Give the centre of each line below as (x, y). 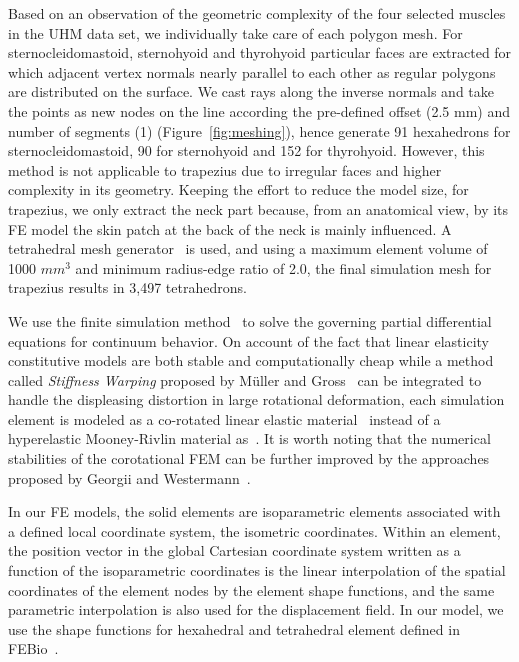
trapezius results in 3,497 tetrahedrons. (127, 287)
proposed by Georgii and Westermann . (129, 477)
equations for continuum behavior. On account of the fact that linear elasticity (248, 340)
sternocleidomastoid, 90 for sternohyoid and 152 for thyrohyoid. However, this (246, 150)
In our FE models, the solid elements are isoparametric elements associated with (254, 511)
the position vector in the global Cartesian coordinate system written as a (234, 550)
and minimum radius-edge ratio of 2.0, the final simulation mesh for (283, 267)
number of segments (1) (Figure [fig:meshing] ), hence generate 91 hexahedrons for (259, 130)
